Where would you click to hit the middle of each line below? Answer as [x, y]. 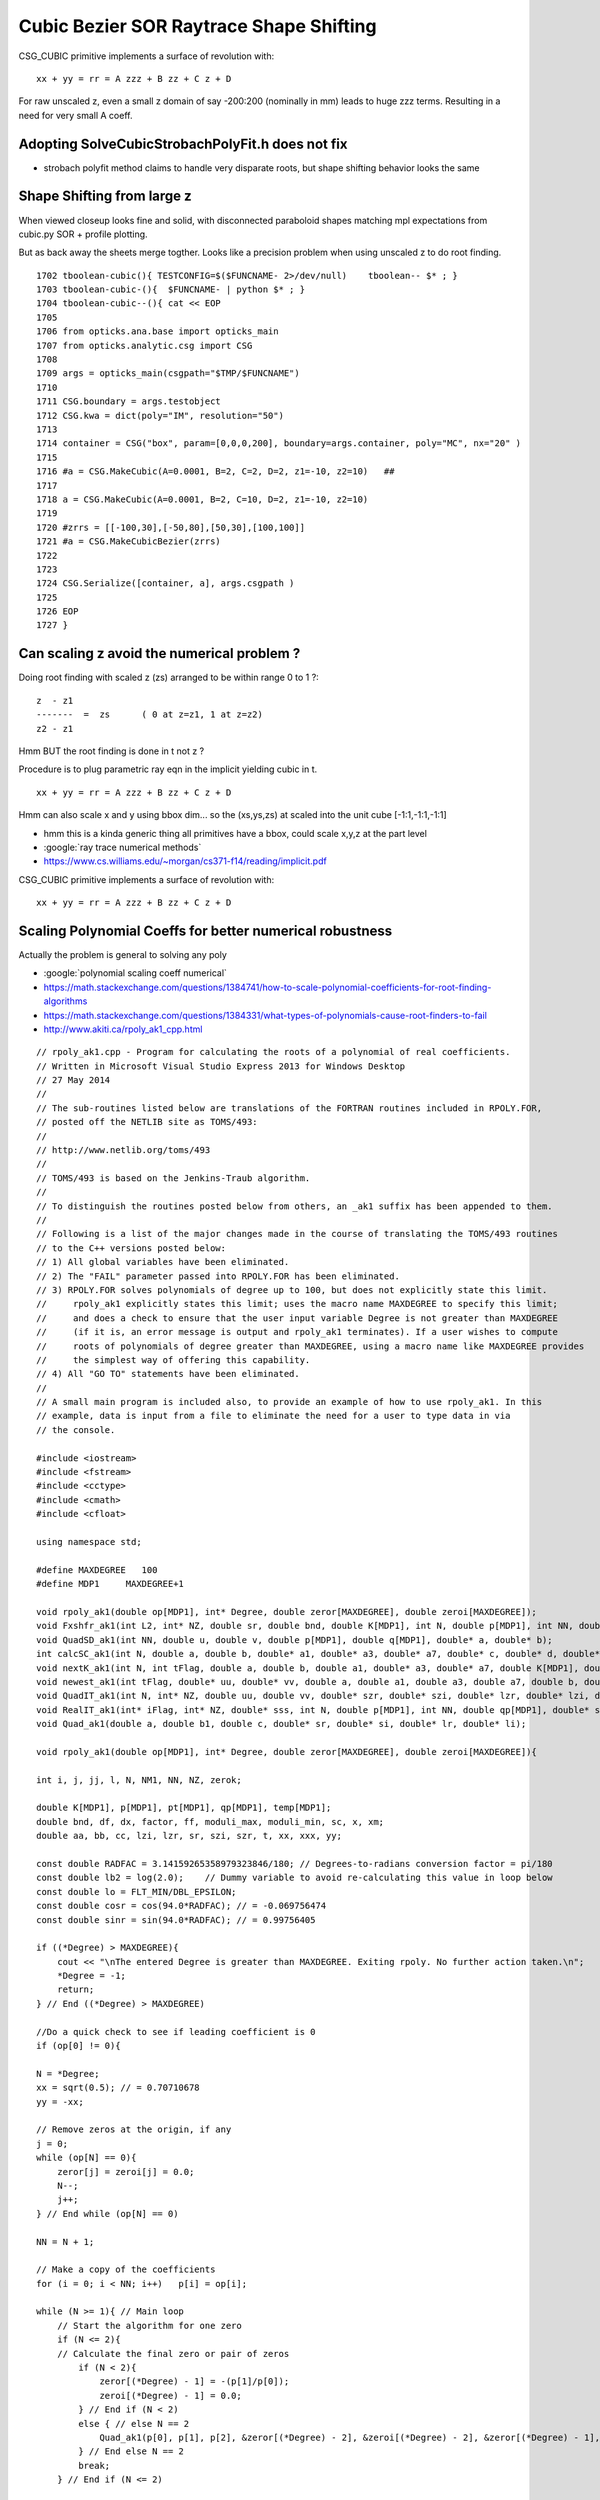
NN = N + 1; [65, 2241]
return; [75, 1989]
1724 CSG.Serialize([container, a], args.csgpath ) [165, 583]
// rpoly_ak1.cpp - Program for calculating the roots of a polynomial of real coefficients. [273, 1052]
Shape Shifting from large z [105, 196]
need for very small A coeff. [75, 115]
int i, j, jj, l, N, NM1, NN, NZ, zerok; [139, 1779]
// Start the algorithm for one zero [149, 2325]
